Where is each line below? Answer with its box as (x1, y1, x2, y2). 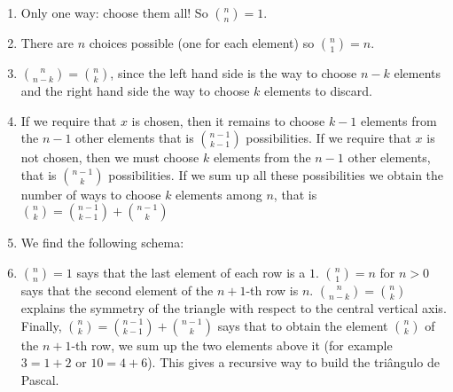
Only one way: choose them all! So (20, 4, 208, 21)
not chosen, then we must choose (20, 148, 199, 167)
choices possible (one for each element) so (89, 34, 315, 51)
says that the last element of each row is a (76, 263, 306, 281)
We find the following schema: (20, 233, 184, 252)
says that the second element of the (20, 280, 214, 299)
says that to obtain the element (217, 316, 388, 334)
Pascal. (20, 370, 59, 388)
